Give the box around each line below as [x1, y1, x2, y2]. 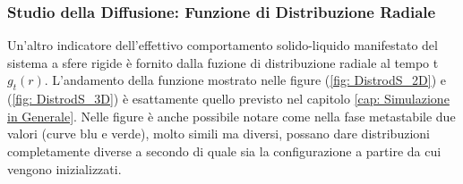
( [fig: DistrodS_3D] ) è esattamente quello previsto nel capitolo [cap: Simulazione [7, 89, 450, 108]
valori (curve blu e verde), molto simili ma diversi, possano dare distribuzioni [7, 124, 430, 143]
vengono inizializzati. [7, 159, 122, 178]
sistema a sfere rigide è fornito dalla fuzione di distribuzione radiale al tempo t [7, 53, 439, 71]
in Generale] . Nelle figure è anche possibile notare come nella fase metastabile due [7, 106, 456, 125]
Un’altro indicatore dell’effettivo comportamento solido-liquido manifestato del [7, 36, 438, 54]
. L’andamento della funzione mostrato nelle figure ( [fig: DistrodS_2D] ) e [44, 71, 446, 89]
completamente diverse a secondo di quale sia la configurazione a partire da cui [7, 141, 442, 160]
